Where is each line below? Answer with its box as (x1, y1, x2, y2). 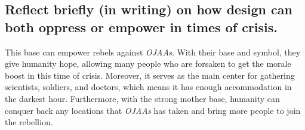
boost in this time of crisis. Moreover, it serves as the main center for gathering (5, 69, 295, 81)
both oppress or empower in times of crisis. (5, 17, 278, 36)
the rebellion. (5, 116, 53, 128)
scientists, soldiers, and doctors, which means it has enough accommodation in (5, 81, 292, 93)
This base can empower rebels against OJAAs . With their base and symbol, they (5, 45, 301, 58)
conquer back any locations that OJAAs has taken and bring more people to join (5, 104, 301, 116)
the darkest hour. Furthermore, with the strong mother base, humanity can (5, 92, 280, 104)
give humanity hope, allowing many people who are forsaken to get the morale (5, 57, 291, 70)
